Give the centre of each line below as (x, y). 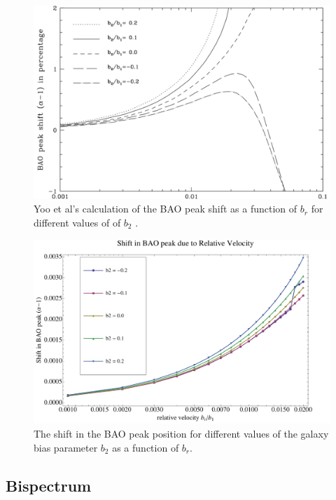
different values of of (77, 222)
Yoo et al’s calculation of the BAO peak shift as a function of (166, 209)
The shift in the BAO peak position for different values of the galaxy (181, 434)
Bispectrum (49, 485)
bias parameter (66, 447)
